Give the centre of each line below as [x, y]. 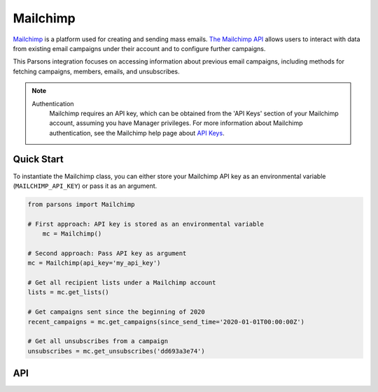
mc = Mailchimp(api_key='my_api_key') [94, 263]
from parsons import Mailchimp [82, 204]
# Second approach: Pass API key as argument [107, 253]
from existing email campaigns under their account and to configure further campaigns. [139, 48]
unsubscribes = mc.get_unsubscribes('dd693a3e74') [117, 351]
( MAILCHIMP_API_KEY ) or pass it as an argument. [85, 186]
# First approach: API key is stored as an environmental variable [146, 224]
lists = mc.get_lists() [69, 292]
